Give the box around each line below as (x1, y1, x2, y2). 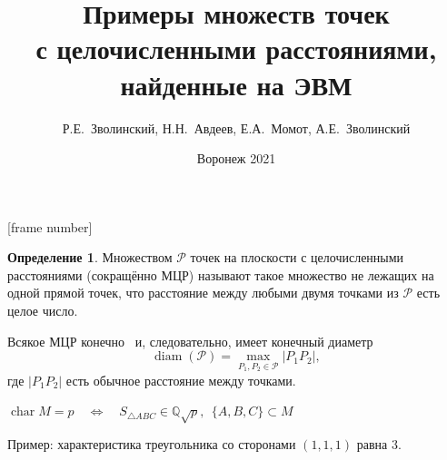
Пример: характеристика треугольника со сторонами (7, 435, 296, 454)
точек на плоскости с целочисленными (190, 248, 404, 267)
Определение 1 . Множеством (7, 248, 173, 267)
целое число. (7, 301, 78, 320)
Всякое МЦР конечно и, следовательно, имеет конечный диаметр (7, 331, 373, 350)
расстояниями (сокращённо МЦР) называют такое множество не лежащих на (7, 265, 434, 284)
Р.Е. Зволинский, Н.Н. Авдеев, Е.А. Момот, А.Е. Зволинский (62, 118, 411, 137)
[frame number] (7, 217, 93, 236)
